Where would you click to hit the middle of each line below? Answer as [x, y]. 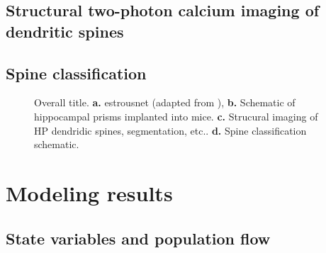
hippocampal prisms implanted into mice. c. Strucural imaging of [176, 116]
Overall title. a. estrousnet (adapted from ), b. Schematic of [165, 102]
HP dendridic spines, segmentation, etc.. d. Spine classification [170, 130]
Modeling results [89, 192]
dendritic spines [65, 31]
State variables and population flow [138, 238]
